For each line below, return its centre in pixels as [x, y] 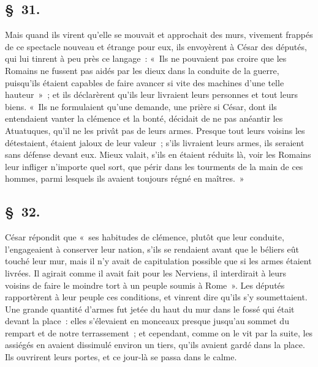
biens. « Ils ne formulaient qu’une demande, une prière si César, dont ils [141, 106]
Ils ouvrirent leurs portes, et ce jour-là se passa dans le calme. [121, 357]
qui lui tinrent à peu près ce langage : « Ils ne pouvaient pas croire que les [146, 58]
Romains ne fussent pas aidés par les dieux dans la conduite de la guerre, [142, 70]
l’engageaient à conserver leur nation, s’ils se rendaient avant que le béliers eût [152, 249]
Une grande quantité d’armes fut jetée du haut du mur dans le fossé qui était [150, 309]
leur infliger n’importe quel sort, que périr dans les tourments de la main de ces [154, 166]
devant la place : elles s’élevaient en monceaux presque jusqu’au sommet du [147, 321]
